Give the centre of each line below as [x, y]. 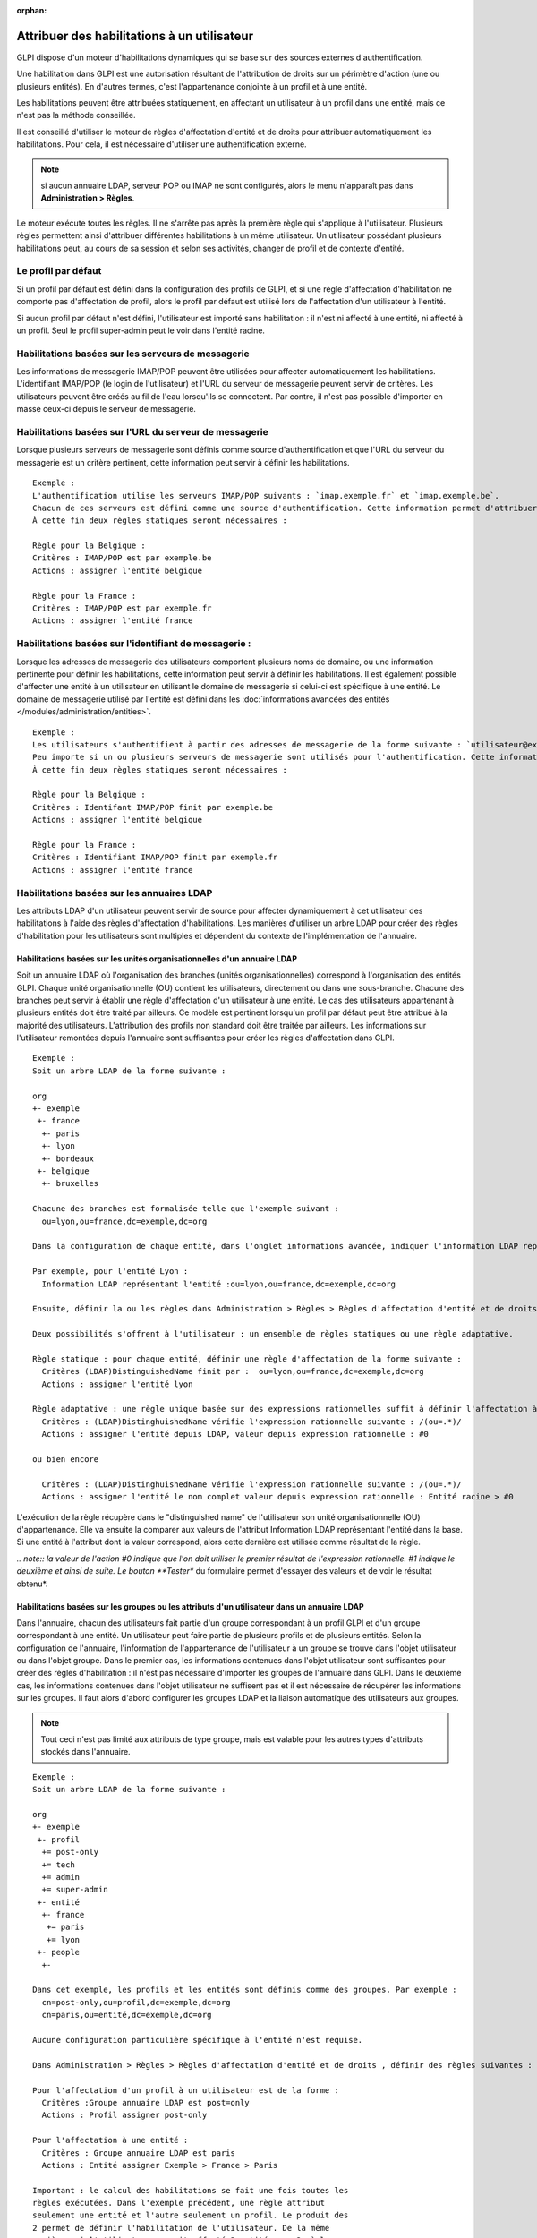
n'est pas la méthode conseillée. [76, 115]
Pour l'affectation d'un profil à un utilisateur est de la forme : [186, 2090]
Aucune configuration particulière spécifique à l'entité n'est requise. [198, 2040]
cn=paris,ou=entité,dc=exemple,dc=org [127, 2015]
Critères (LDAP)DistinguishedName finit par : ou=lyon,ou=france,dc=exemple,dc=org [233, 1371]
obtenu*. [32, 1584]
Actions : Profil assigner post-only [124, 2115]
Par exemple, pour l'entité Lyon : [111, 1272]
